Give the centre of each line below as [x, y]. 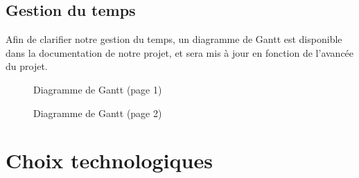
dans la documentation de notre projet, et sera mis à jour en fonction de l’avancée [180, 52]
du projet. [27, 66]
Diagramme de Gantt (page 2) [98, 113]
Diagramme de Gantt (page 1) [98, 89]
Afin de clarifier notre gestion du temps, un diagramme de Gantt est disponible [174, 39]
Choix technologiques [109, 160]
